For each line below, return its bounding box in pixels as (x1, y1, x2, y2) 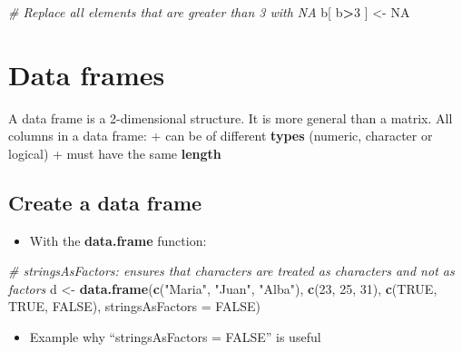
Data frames (8, 55, 165, 93)
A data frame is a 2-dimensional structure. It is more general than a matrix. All (8, 108, 453, 127)
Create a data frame (8, 188, 202, 216)
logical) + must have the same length (8, 143, 221, 162)
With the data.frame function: (29, 230, 207, 249)
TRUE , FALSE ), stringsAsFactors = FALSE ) (8, 297, 260, 316)
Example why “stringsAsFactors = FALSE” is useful (29, 328, 321, 347)
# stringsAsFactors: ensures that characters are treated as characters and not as (8, 261, 455, 280)
